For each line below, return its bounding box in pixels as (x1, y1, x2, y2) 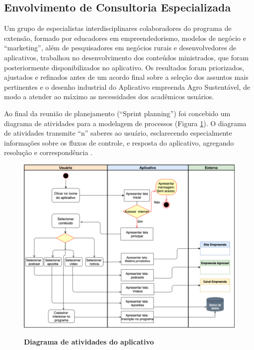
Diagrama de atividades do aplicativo (24, 336, 154, 347)
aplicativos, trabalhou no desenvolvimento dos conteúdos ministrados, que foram (4, 52, 249, 62)
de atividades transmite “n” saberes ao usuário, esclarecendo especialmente (4, 128, 232, 138)
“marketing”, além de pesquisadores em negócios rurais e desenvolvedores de (4, 42, 237, 53)
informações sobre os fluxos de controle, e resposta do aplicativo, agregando (4, 137, 234, 148)
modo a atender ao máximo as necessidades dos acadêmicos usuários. (4, 91, 214, 102)
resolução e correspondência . (4, 147, 92, 158)
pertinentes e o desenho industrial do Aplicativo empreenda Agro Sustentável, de (4, 81, 251, 92)
